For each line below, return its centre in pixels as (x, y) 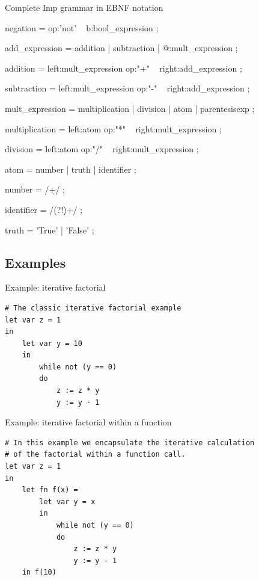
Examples (35, 262)
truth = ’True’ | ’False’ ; (50, 230)
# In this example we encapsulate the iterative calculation (130, 443)
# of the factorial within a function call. (95, 455)
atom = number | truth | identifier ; (71, 169)
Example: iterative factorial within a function (88, 422)
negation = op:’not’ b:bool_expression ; (82, 27)
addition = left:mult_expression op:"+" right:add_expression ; (123, 68)
